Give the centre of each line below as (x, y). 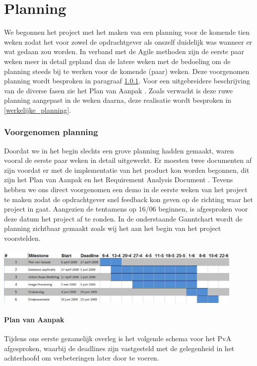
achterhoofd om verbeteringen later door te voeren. (82, 358)
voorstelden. (22, 238)
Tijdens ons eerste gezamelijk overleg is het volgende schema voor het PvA (118, 338)
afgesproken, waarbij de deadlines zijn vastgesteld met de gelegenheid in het (119, 348)
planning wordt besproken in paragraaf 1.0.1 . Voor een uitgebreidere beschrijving (127, 81)
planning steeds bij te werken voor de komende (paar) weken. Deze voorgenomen (127, 71)
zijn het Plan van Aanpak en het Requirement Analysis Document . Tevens (119, 180)
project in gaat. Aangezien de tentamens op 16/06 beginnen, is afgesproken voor (126, 209)
